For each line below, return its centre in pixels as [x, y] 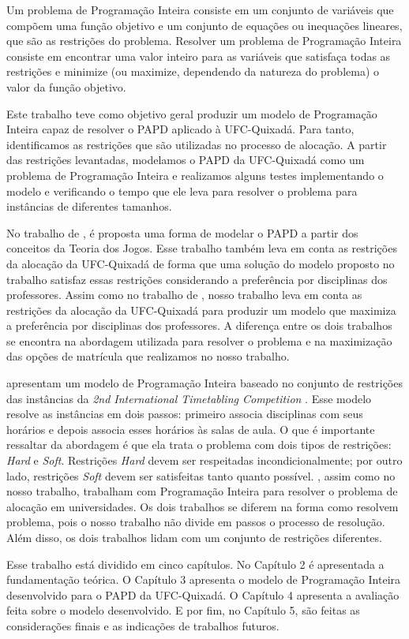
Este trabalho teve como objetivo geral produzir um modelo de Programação [192, 113]
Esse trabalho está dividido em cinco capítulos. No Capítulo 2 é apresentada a [195, 564]
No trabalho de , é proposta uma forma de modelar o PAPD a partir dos [182, 232]
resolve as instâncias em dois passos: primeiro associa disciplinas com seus [185, 414]
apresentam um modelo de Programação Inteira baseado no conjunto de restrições [204, 383]
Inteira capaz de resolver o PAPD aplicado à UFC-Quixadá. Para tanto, [180, 129]
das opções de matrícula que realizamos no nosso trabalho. [148, 356]
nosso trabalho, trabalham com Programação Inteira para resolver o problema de [202, 491]
